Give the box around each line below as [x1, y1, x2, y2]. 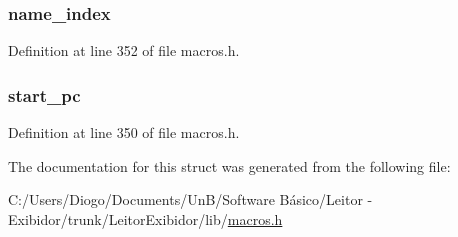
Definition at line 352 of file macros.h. [8, 40, 240, 61]
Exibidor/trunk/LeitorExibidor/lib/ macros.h [8, 208, 283, 229]
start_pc [8, 82, 81, 107]
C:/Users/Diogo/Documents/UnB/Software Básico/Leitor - [8, 189, 373, 210]
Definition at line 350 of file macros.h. [8, 122, 240, 143]
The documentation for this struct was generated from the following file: [8, 155, 451, 176]
